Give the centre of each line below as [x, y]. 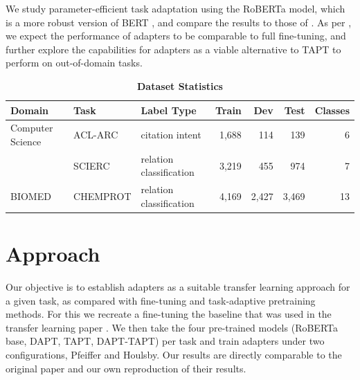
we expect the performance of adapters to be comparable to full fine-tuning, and [176, 36]
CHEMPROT [102, 196]
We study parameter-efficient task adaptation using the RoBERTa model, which [175, 8]
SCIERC [92, 165]
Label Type [169, 110]
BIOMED [31, 196]
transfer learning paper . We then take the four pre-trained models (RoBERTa [172, 327]
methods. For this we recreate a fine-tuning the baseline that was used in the [169, 314]
